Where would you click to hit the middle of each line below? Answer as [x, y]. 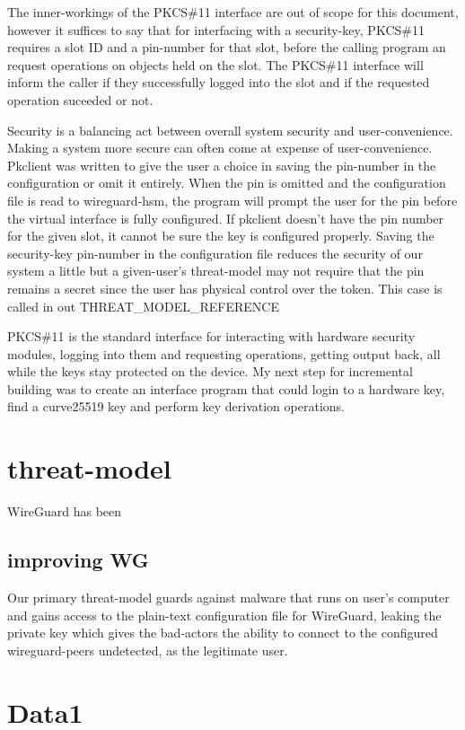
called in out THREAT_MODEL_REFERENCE [143, 306]
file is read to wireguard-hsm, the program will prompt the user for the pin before [232, 200]
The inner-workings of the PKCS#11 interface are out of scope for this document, [233, 12]
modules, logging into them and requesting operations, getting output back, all [224, 353]
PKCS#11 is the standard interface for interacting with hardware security [211, 336]
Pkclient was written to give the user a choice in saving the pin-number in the [222, 165]
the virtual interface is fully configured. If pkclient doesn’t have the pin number [226, 218]
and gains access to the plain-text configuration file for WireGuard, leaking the [224, 615]
